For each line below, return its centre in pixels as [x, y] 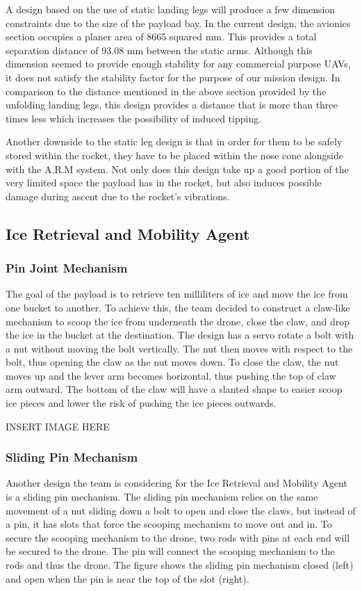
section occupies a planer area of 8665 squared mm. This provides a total [161, 37]
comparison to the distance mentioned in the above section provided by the [166, 91]
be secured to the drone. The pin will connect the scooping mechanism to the [170, 551]
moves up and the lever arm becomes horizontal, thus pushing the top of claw [171, 375]
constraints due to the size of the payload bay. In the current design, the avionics [178, 23]
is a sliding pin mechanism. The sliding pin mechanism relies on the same [162, 497]
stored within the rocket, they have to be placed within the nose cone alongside [175, 155]
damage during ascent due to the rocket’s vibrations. [118, 196]
